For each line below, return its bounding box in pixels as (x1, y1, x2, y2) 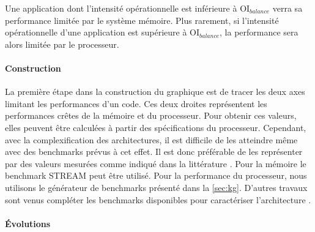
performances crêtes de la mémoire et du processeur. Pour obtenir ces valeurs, (5, 109, 297, 122)
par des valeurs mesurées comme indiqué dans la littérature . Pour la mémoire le (5, 157, 306, 170)
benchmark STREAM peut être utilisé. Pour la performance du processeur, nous (5, 169, 307, 182)
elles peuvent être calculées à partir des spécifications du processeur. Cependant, (5, 121, 306, 133)
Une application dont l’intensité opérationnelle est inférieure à (5, 2, 237, 14)
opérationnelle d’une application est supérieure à (5, 26, 187, 39)
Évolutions (5, 217, 51, 230)
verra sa (272, 2, 303, 14)
